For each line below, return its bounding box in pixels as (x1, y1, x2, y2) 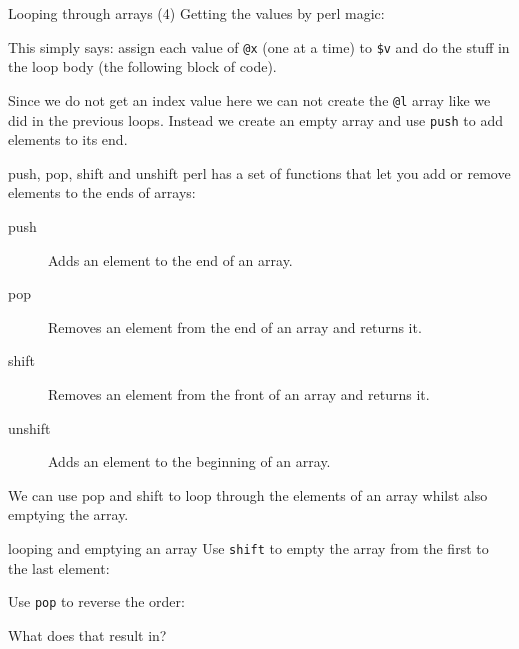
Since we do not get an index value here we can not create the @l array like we (8, 89, 491, 110)
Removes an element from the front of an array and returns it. (48, 383, 430, 404)
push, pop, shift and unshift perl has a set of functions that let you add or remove (8, 162, 511, 183)
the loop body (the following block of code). (8, 56, 277, 77)
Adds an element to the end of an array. (48, 249, 293, 270)
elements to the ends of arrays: (8, 182, 196, 203)
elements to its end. (8, 129, 128, 150)
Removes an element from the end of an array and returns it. (48, 316, 422, 337)
